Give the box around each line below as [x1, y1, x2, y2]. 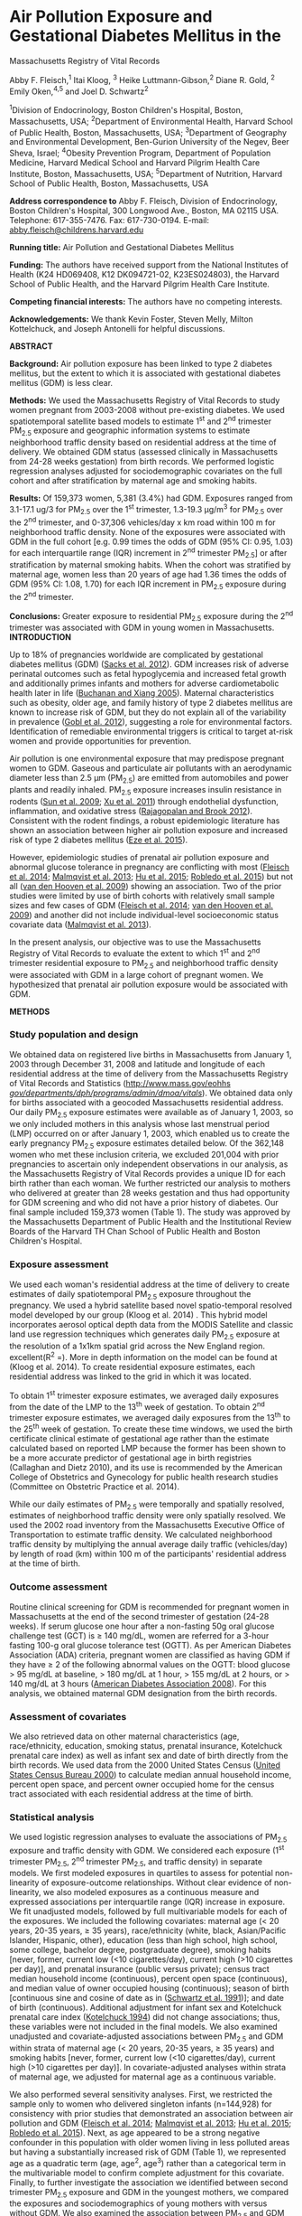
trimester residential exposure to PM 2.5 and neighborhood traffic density [9, 957, 279, 971]
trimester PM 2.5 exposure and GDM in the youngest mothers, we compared [9, 2186, 289, 2200]
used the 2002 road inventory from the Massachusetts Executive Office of [9, 1520, 286, 1531]
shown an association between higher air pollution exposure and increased [9, 825, 288, 836]
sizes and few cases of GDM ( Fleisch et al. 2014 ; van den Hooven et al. [9, 900, 273, 911]
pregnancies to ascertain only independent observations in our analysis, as [9, 1159, 288, 1169]
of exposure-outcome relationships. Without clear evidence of [41, 1877, 272, 1888]
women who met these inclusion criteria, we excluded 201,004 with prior [9, 1150, 279, 1160]
